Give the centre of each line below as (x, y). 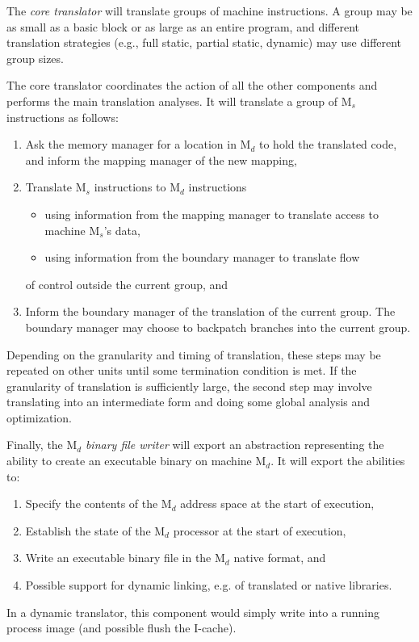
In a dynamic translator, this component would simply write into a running (193, 612)
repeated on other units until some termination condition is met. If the (182, 370)
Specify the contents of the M (98, 504)
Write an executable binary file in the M (125, 558)
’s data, (122, 230)
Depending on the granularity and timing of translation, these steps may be (194, 354)
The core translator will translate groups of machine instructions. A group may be (209, 10)
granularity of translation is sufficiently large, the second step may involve (189, 386)
